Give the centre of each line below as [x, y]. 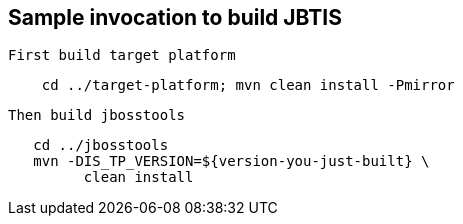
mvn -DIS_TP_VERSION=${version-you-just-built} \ [231, 161]
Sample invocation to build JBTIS [175, 17]
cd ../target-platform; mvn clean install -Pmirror [248, 85]
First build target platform [122, 55]
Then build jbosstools [97, 115]
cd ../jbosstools [101, 145]
